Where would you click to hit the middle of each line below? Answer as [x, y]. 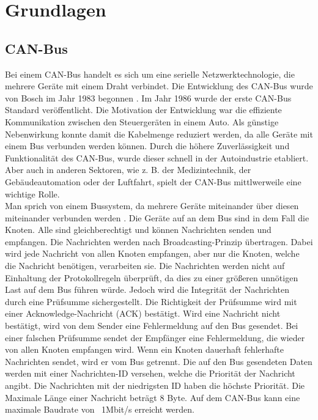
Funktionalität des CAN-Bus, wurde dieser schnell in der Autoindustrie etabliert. [157, 157]
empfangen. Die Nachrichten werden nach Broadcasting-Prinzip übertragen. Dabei [159, 241]
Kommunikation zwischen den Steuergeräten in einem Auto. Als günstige [142, 121]
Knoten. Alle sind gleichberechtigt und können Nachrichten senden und [138, 230]
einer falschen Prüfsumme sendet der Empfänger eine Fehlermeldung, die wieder [155, 337]
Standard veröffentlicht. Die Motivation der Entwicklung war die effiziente [143, 110]
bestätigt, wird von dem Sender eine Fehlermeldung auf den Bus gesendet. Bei [152, 326]
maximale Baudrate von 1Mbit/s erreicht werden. [100, 409]
